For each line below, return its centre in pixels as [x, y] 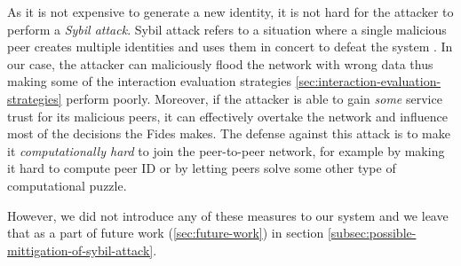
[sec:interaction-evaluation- [368, 81]
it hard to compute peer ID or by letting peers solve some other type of [202, 168]
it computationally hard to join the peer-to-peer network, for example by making [226, 150]
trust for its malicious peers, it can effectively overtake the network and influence [227, 116]
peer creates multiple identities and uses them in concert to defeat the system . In [230, 47]
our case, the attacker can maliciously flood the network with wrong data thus [220, 63]
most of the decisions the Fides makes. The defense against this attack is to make [229, 133]
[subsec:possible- [372, 233]
